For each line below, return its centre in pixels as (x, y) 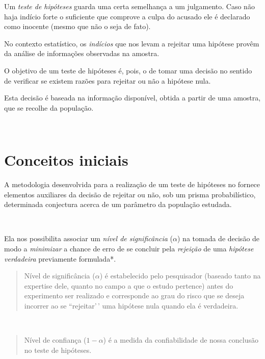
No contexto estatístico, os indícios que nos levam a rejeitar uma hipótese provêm (132, 43)
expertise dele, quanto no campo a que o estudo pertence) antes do (129, 285)
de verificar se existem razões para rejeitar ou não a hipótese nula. (108, 80)
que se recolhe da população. (49, 107)
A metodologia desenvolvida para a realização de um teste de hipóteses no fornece (132, 184)
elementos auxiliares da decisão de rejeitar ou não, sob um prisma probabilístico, (130, 194)
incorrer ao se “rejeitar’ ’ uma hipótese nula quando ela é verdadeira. (131, 305)
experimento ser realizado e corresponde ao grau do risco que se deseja (134, 296)
